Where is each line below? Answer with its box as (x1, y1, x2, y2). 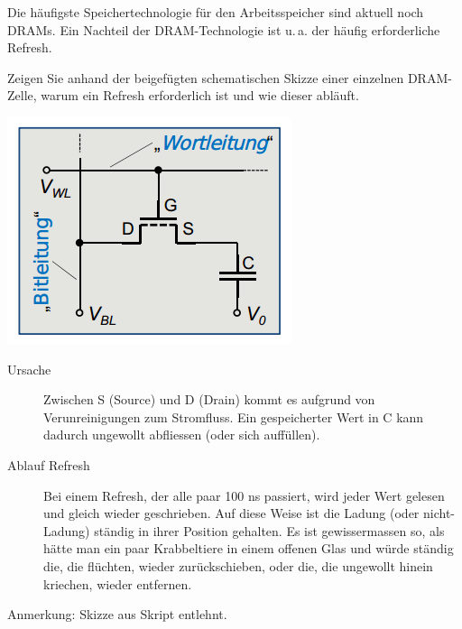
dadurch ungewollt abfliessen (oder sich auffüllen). (43, 425, 320, 444)
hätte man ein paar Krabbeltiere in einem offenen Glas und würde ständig (43, 539, 454, 558)
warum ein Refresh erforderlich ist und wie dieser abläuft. (41, 86, 359, 105)
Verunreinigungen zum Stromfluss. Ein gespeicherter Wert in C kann (43, 407, 424, 426)
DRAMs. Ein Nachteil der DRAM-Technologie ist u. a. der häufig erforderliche (7, 20, 440, 39)
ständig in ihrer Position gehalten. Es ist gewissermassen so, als (94, 521, 445, 540)
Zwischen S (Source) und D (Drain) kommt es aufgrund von (43, 390, 375, 409)
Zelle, (7, 86, 37, 105)
